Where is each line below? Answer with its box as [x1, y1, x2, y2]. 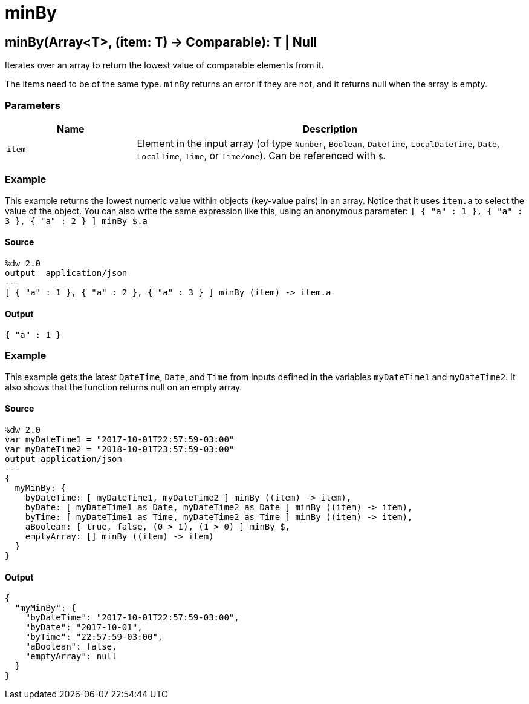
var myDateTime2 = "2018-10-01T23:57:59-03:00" [5, 444, 235, 455]
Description [302, 122, 357, 135]
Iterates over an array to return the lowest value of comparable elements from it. [5, 60, 324, 71]
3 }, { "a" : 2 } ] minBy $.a [5, 215, 148, 226]
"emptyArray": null [25, 651, 117, 662]
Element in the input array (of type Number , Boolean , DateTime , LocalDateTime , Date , [137, 137, 500, 150]
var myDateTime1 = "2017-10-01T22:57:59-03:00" [5, 435, 235, 445]
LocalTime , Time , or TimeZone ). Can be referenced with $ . [137, 149, 386, 162]
